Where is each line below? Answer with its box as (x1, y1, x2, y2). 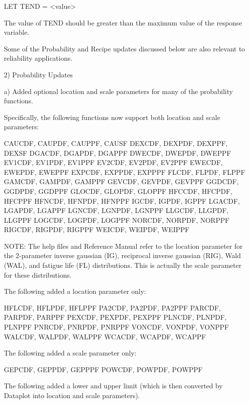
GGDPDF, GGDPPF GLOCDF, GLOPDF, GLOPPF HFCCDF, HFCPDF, (4, 186, 232, 196)
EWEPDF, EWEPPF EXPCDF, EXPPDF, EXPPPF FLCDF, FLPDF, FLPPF (4, 166, 246, 177)
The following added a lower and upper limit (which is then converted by (4, 380, 223, 391)
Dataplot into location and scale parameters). (4, 390, 140, 400)
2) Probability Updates (4, 69, 73, 79)
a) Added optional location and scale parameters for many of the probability (4, 86, 233, 96)
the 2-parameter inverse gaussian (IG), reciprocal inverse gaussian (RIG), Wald (4, 250, 241, 261)
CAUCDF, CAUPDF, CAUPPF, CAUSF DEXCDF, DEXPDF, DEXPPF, (4, 138, 228, 148)
